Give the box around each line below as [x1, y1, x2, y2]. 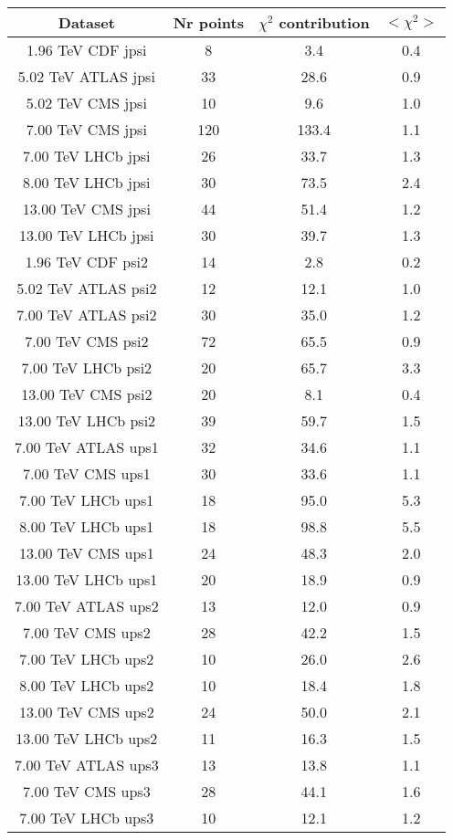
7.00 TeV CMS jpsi [26, 119, 147, 140]
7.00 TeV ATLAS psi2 [16, 304, 157, 325]
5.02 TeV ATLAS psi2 [16, 278, 157, 299]
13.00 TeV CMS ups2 [19, 701, 154, 722]
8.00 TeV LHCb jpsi [23, 172, 151, 193]
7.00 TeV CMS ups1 [23, 463, 151, 484]
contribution [279, 12, 370, 33]
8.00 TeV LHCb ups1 [19, 516, 154, 537]
